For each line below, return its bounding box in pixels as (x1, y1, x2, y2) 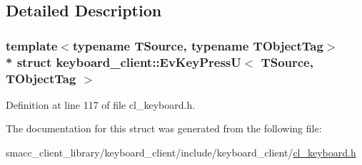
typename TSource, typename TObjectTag (72, 36, 323, 54)
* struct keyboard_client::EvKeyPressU (6, 53, 241, 70)
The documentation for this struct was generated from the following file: (6, 121, 322, 136)
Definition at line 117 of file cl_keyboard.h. (6, 97, 196, 112)
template (6, 36, 58, 54)
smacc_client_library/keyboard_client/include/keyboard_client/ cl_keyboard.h (6, 145, 356, 160)
